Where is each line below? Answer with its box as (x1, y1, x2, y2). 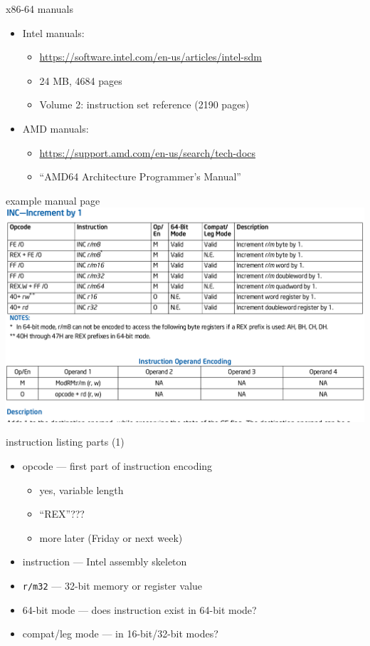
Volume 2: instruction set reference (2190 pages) (39, 97, 250, 112)
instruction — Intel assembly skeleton (22, 554, 187, 569)
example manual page (6, 193, 100, 207)
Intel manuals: (22, 25, 85, 40)
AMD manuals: (22, 121, 89, 135)
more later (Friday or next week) (39, 530, 183, 545)
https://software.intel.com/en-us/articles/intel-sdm (39, 49, 262, 64)
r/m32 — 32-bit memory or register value (22, 578, 203, 593)
